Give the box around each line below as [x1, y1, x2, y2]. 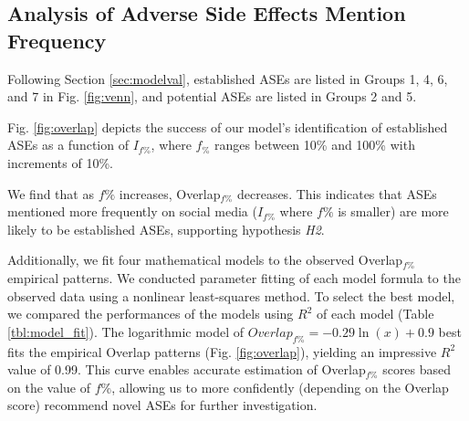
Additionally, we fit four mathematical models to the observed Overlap [7, 250, 403, 269]
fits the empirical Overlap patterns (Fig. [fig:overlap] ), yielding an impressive [7, 342, 437, 361]
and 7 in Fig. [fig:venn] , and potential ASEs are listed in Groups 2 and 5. [7, 87, 417, 106]
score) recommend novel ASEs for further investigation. [7, 395, 318, 415]
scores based [382, 360, 452, 379]
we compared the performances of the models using [7, 304, 294, 323]
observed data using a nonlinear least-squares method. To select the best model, [7, 286, 455, 305]
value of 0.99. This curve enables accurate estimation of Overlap [7, 360, 366, 379]
